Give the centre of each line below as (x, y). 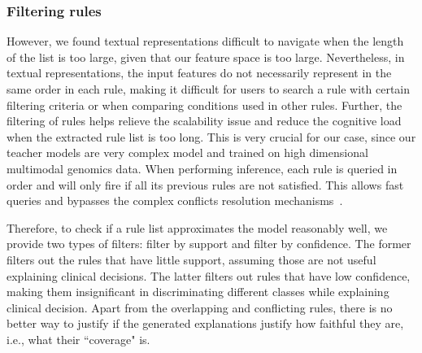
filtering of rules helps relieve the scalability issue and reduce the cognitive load (204, 121)
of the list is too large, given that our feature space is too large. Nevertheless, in (206, 57)
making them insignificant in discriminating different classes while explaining (198, 292)
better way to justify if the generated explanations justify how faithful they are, (205, 323)
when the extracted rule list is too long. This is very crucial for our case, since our (211, 136)
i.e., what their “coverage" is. (78, 339)
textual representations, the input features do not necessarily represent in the (199, 73)
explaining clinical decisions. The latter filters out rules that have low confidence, (209, 275)
